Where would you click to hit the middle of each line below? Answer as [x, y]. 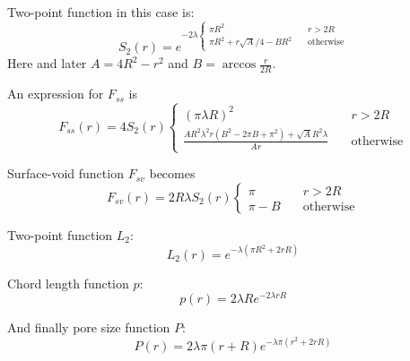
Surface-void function [65, 173]
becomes [172, 173]
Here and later [47, 63]
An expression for [56, 94]
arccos [239, 65]
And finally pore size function [89, 327]
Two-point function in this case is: [101, 12]
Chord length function [68, 283]
